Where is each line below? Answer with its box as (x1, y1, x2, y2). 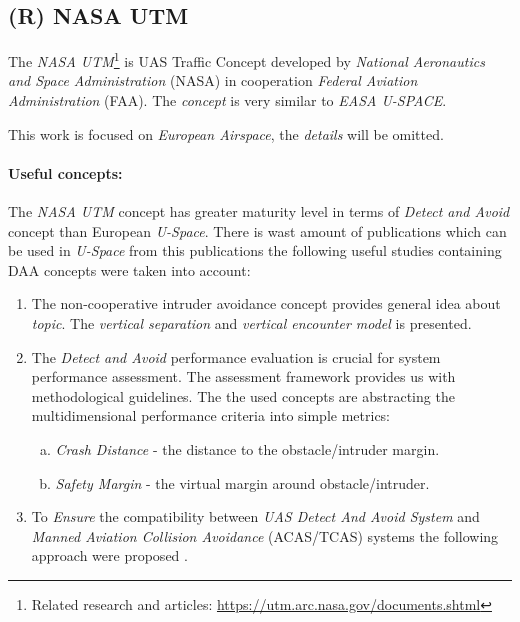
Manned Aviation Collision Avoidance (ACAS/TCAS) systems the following (31, 525, 499, 546)
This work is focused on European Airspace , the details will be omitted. (8, 123, 444, 144)
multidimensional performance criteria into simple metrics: (31, 405, 390, 426)
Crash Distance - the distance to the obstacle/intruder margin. (55, 438, 440, 459)
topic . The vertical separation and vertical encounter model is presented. (31, 313, 472, 333)
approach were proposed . (31, 545, 188, 566)
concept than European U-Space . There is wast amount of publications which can (8, 220, 507, 241)
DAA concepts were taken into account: (8, 259, 251, 280)
